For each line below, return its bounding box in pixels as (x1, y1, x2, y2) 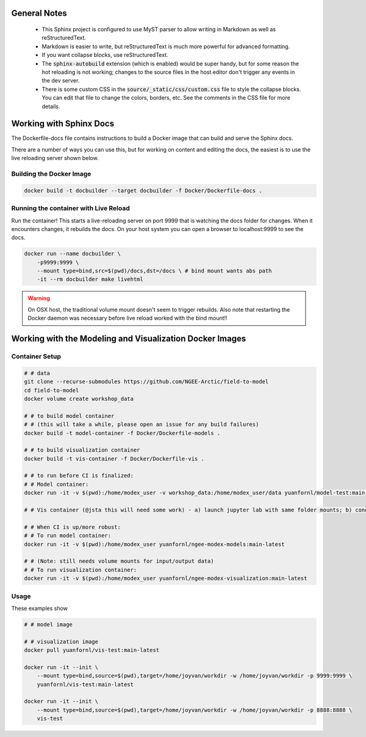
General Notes (11, 8, 67, 18)
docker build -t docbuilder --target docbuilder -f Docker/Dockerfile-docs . (24, 187, 262, 194)
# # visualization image (24, 638, 99, 645)
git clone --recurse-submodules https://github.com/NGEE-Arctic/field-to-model (24, 378, 269, 385)
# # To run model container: (24, 532, 112, 539)
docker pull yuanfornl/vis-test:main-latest (24, 647, 160, 654)
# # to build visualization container (24, 447, 140, 453)
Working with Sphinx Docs (11, 119, 115, 129)
